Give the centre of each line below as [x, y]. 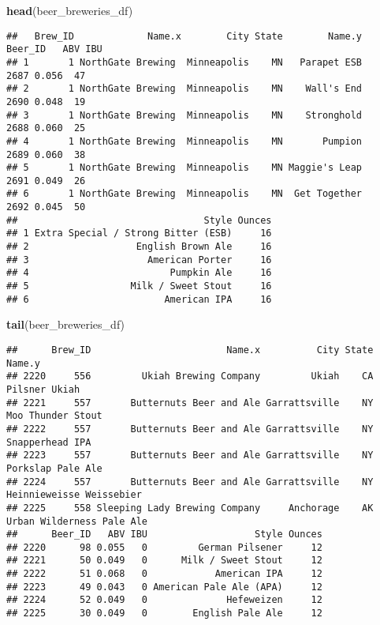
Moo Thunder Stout [54, 416]
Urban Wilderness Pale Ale [77, 521]
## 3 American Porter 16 [139, 260]
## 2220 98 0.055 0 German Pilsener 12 [164, 547]
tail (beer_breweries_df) [66, 324]
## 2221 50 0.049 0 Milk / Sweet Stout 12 [164, 561]
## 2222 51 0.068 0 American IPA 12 [164, 574]
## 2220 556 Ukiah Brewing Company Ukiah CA [190, 377]
